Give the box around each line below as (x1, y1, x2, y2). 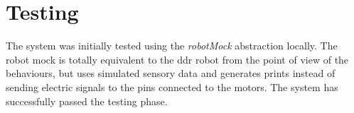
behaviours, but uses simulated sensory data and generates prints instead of (6, 66, 336, 81)
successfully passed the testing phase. (6, 93, 168, 108)
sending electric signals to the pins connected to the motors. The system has (6, 79, 338, 94)
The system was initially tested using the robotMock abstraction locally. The (6, 38, 338, 53)
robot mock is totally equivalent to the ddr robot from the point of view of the (6, 52, 349, 66)
